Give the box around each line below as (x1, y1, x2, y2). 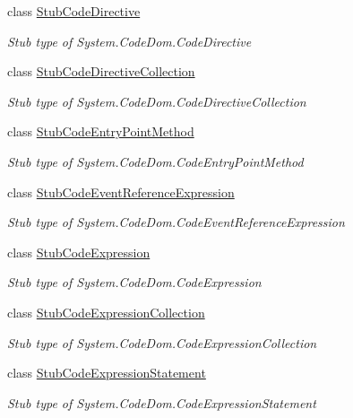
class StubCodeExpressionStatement (7, 363, 206, 382)
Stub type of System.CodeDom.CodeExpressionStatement (7, 393, 316, 412)
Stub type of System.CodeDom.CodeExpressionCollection (7, 333, 317, 352)
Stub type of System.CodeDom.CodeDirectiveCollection (7, 91, 306, 110)
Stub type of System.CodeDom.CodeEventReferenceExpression (7, 213, 345, 231)
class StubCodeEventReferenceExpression (7, 182, 235, 201)
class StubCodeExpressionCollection (7, 302, 205, 321)
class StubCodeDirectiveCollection (7, 62, 195, 81)
